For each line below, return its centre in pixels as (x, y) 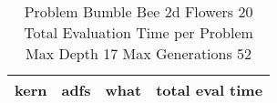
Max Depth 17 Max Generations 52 (139, 53)
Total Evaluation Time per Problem (138, 32)
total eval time (210, 90)
